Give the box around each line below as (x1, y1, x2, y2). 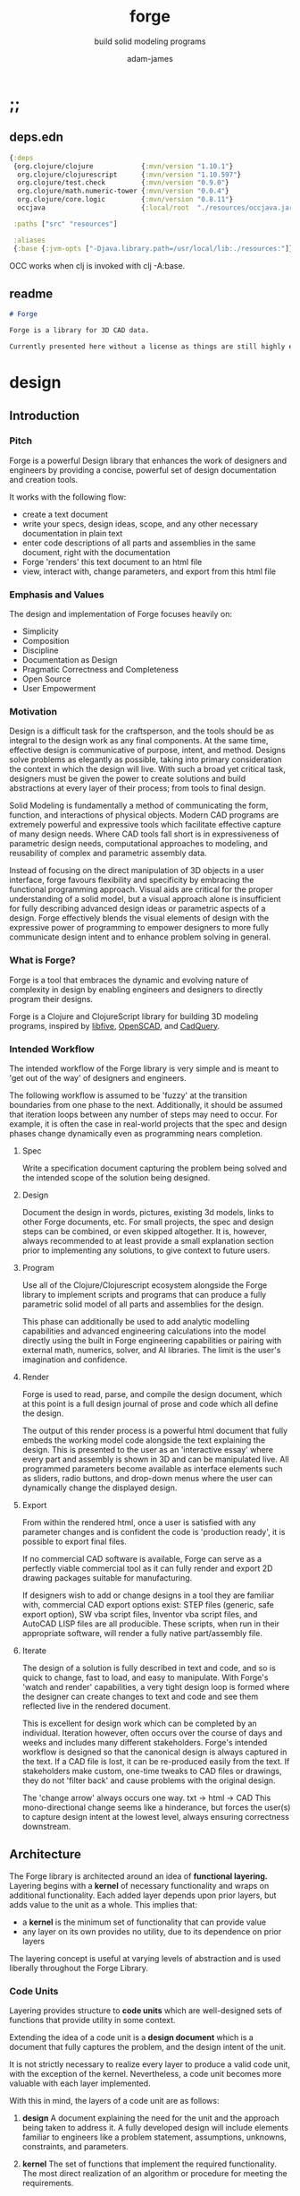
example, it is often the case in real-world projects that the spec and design (9, 1119, 287, 1129)
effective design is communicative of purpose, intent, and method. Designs (9, 745, 286, 756)
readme (9, 286, 54, 301)
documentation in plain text (21, 528, 123, 538)
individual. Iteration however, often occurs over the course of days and (21, 1728, 283, 1738)
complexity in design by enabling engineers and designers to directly (9, 983, 263, 995)
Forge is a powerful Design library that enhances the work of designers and (9, 455, 287, 466)
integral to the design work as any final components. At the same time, (9, 735, 270, 746)
